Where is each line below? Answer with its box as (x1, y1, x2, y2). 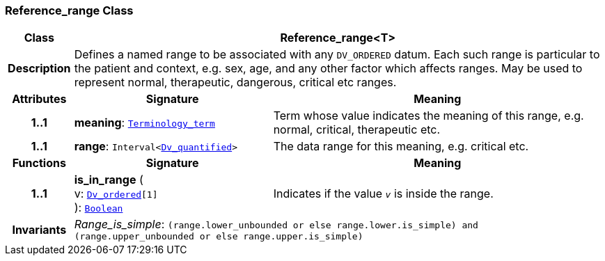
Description (8, 61, 71, 76)
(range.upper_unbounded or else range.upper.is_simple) (74, 231, 363, 242)
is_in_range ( (74, 173, 143, 187)
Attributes (12, 92, 67, 106)
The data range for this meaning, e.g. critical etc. (273, 139, 529, 154)
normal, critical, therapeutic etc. (273, 122, 441, 137)
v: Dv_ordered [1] (74, 187, 158, 201)
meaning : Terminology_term (74, 116, 215, 130)
